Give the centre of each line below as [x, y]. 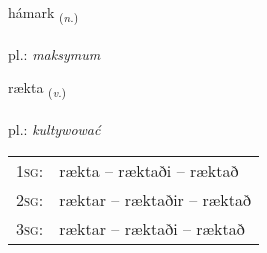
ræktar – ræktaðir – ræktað [155, 199]
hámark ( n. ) [43, 13]
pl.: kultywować [54, 129]
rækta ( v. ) [37, 89]
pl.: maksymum [54, 53]
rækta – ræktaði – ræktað [149, 170]
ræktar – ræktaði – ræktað [152, 228]
